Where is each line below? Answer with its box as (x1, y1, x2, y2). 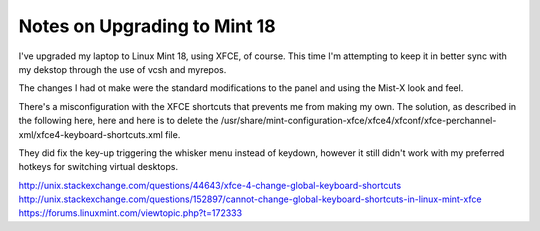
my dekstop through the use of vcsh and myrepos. (18, 63, 227, 75)
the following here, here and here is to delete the (18, 115, 219, 127)
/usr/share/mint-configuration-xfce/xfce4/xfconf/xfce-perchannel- (220, 115, 497, 127)
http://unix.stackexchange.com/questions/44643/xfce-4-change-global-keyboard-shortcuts (18, 179, 402, 191)
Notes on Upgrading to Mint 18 (18, 15, 276, 37)
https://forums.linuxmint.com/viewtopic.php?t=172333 (18, 207, 243, 219)
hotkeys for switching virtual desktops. (18, 161, 179, 173)
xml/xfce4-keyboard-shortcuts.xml (18, 128, 164, 140)
